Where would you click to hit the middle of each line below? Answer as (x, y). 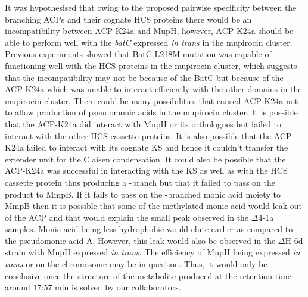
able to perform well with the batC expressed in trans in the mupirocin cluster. (149, 42)
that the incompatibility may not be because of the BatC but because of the (144, 77)
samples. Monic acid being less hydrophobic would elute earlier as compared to (149, 229)
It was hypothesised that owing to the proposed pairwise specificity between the (151, 7)
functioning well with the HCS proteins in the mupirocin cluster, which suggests (151, 65)
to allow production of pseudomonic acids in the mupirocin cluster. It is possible (151, 112)
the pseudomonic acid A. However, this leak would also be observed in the (140, 240)
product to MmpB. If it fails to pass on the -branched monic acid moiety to (143, 194)
